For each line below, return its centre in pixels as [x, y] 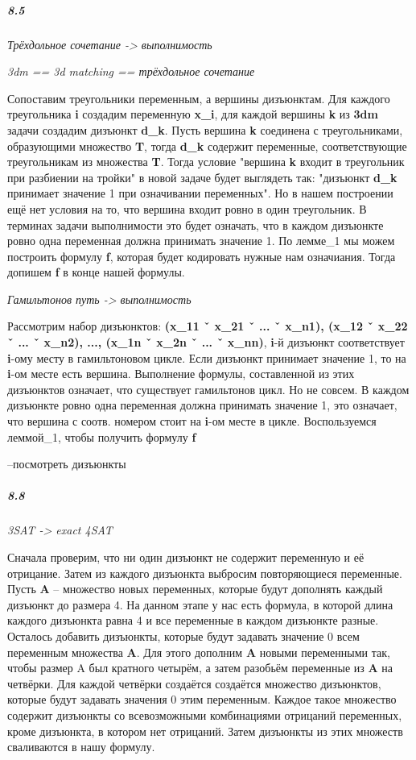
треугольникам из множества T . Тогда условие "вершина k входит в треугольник [206, 162]
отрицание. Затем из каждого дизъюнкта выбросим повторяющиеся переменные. [205, 573]
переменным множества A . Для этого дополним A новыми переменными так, [199, 652]
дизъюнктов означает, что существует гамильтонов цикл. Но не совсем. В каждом [208, 389]
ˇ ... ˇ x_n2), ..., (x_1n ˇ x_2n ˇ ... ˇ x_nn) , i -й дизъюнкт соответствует [206, 342]
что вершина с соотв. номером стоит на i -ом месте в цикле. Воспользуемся [192, 421]
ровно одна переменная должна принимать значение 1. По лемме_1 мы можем [201, 241]
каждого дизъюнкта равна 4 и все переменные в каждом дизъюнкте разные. [193, 620]
